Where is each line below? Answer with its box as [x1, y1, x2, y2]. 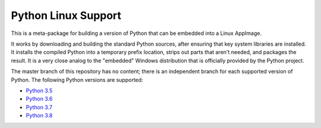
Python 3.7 [26, 104, 53, 111]
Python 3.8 [26, 112, 53, 119]
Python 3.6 [26, 95, 53, 103]
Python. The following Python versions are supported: [11, 76, 143, 83]
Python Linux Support [11, 9, 122, 22]
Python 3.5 [26, 87, 53, 94]
